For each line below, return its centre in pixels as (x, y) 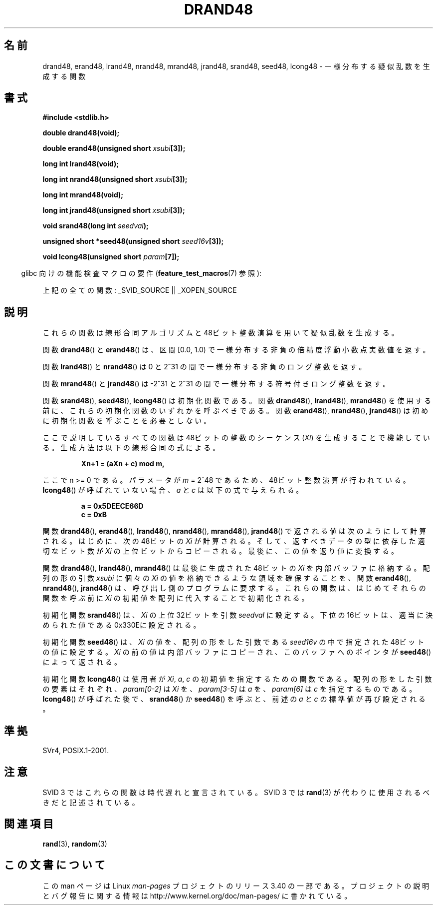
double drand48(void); (81, 133)
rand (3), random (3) (75, 844)
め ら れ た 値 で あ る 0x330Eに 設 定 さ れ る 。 (121, 625)
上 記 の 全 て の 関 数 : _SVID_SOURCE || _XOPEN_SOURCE (140, 290)
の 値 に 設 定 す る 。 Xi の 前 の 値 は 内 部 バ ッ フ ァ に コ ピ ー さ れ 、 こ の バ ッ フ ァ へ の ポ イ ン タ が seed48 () (237, 652)
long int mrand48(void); (83, 195)
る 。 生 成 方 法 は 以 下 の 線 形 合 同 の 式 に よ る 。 (131, 448)
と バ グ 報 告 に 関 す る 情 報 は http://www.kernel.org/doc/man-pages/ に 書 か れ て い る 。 (197, 896)
